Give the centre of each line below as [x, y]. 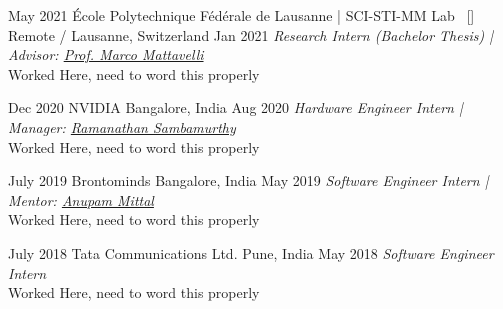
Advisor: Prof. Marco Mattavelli [106, 54]
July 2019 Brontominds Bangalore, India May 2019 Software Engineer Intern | [248, 180]
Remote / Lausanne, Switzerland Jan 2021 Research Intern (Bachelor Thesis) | [251, 34]
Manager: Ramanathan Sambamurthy [122, 126]
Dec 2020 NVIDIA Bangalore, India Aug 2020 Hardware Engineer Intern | [235, 107]
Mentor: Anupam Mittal [81, 199]
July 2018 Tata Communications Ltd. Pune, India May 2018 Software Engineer [251, 252]
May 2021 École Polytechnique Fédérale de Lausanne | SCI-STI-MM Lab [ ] [241, 15]
